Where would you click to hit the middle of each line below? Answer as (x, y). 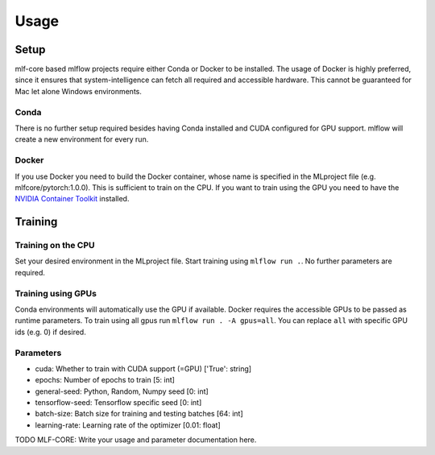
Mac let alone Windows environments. (79, 91)
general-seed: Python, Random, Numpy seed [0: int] (122, 391)
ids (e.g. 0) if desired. (50, 332)
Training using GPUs (56, 293)
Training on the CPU (55, 246)
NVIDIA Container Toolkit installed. (72, 199)
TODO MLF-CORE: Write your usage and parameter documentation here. (136, 440)
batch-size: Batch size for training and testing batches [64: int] (139, 414)
